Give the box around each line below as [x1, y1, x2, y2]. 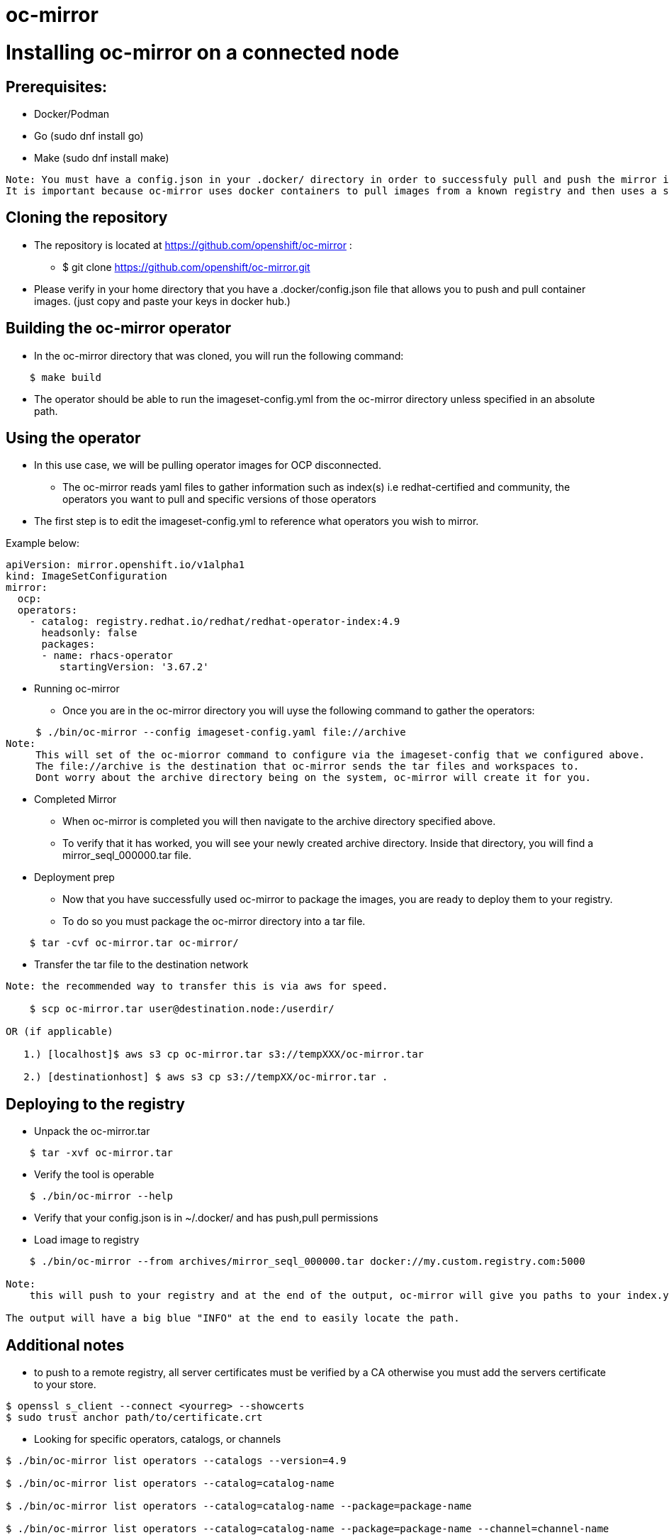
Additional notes [6, 1336, 125, 1354]
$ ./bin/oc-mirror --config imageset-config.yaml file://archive [35, 726, 406, 738]
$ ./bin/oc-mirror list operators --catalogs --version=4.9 [6, 1455, 347, 1467]
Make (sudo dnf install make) [34, 151, 169, 164]
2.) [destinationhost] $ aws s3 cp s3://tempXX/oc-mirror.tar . [23, 1071, 388, 1083]
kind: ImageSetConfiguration [6, 570, 167, 582]
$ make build [29, 371, 101, 383]
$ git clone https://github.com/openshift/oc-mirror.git [62, 260, 310, 273]
